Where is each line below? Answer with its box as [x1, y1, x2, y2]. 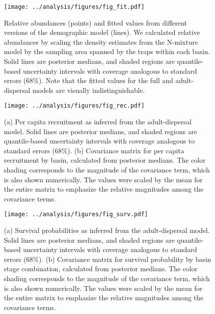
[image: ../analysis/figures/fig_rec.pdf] [4, 102, 145, 110]
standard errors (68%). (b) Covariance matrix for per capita [4, 145, 185, 155]
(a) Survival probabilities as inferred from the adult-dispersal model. [4, 225, 210, 235]
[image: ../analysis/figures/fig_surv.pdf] [4, 211, 148, 218]
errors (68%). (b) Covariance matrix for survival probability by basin [4, 254, 212, 264]
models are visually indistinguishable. [32, 85, 145, 95]
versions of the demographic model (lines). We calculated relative [4, 27, 200, 37]
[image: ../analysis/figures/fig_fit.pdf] [4, 3, 145, 10]
